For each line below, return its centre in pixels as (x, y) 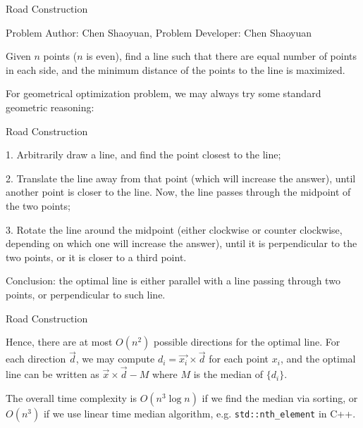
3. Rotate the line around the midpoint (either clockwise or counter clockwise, (174, 229)
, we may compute (115, 359)
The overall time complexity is (71, 397)
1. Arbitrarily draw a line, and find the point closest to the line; (143, 155)
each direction (36, 359)
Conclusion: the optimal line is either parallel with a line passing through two (173, 281)
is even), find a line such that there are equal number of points (222, 56)
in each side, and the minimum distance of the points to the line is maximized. (176, 69)
